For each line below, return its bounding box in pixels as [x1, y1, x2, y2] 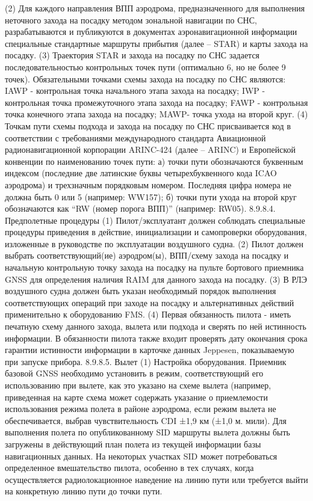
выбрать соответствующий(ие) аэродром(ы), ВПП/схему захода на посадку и [5, 249, 289, 262]
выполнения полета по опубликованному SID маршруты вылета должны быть [5, 426, 290, 438]
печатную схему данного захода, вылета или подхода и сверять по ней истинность [5, 320, 306, 333]
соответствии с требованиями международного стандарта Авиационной [5, 131, 266, 144]
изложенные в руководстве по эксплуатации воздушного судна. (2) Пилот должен [5, 237, 304, 250]
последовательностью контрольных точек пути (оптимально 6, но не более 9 [5, 60, 286, 73]
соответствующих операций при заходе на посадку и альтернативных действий [5, 296, 294, 309]
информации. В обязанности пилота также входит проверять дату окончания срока [5, 331, 308, 344]
